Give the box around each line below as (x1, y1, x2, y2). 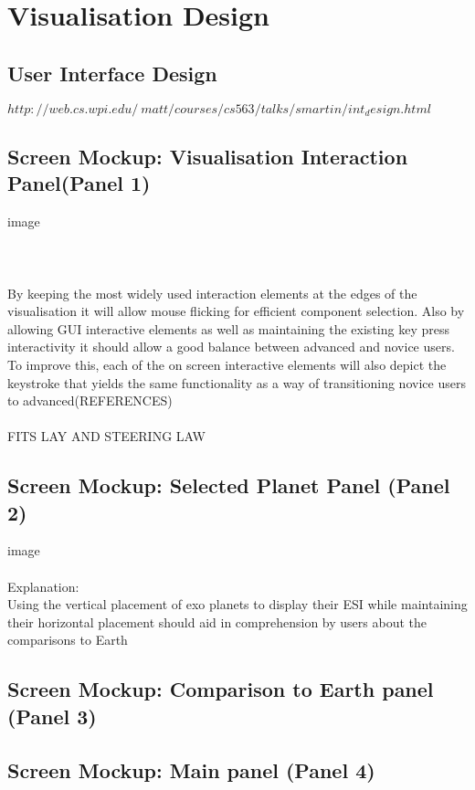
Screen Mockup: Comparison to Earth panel (7, 675, 434, 703)
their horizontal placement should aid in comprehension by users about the (7, 612, 427, 631)
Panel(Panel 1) (7, 169, 151, 197)
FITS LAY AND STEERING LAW (7, 427, 206, 446)
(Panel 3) (7, 701, 97, 730)
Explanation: (7, 576, 79, 595)
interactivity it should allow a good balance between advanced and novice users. (7, 337, 455, 356)
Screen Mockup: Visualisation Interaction (7, 142, 408, 170)
